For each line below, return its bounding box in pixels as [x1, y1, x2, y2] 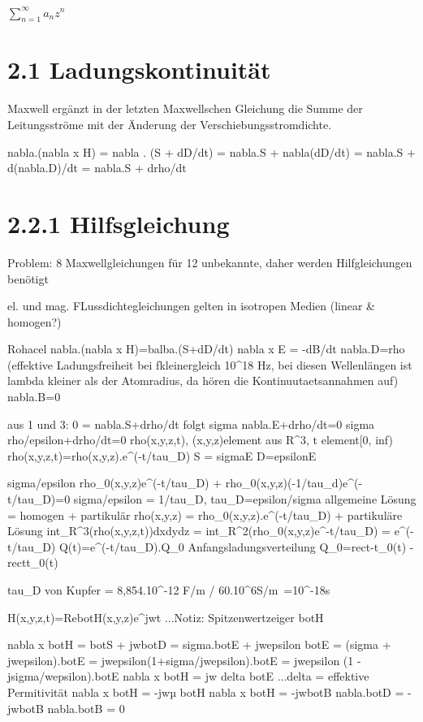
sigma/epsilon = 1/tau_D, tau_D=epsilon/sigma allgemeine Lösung [73, 491, 417, 508]
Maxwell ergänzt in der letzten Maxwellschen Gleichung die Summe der [7, 100, 363, 117]
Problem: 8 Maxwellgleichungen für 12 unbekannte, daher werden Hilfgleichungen [7, 253, 412, 270]
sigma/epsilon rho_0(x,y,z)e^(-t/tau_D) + [7, 474, 222, 491]
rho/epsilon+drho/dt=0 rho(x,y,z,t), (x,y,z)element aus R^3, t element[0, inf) [7, 431, 393, 448]
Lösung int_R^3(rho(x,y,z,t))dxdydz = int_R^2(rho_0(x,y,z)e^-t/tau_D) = [7, 522, 391, 539]
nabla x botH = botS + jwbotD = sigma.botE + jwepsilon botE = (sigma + [7, 636, 391, 653]
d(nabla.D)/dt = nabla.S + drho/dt [7, 159, 187, 176]
